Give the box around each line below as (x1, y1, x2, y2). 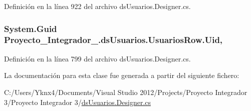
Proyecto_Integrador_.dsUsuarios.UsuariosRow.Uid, (4, 33, 223, 46)
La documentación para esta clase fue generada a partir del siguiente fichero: (4, 70, 239, 80)
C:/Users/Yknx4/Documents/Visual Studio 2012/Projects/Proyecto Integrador (4, 86, 247, 97)
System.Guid (4, 22, 57, 34)
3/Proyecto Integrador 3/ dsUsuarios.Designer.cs (4, 96, 151, 107)
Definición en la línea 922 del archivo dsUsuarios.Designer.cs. (4, 1, 191, 11)
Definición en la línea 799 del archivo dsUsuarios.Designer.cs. (4, 53, 191, 63)
